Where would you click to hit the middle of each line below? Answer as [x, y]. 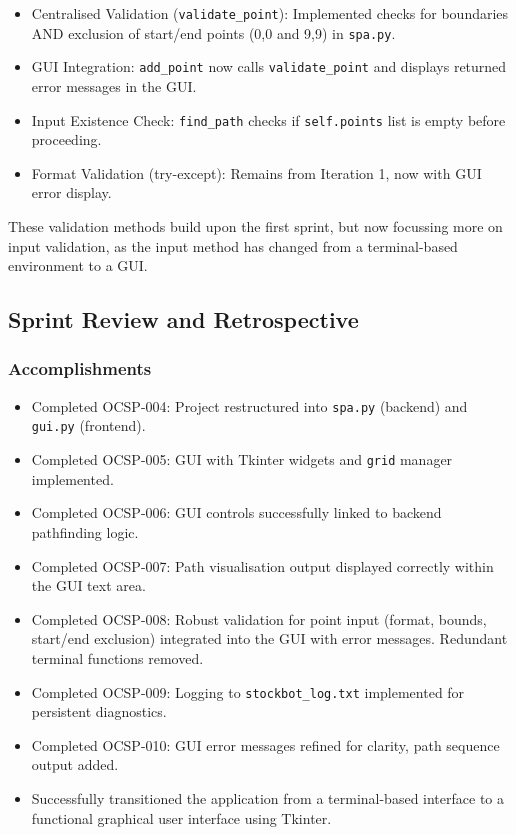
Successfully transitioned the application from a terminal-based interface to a [268, 797]
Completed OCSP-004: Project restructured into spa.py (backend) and [249, 405]
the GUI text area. [88, 585]
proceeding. [66, 139]
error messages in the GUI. [114, 85]
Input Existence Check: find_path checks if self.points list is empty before [268, 119]
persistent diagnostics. [99, 711]
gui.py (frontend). [88, 425]
